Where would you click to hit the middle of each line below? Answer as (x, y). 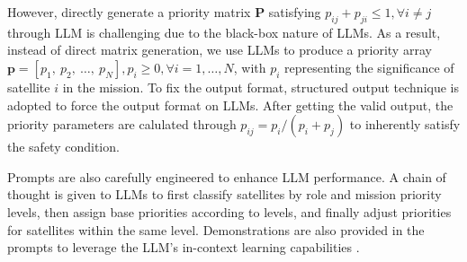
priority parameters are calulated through (122, 124)
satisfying (295, 12)
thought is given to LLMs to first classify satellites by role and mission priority (225, 194)
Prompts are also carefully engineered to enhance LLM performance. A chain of (227, 176)
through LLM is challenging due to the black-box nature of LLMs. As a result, (224, 32)
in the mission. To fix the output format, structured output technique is (260, 87)
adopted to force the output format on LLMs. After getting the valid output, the (230, 105)
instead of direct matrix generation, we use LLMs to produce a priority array (220, 50)
